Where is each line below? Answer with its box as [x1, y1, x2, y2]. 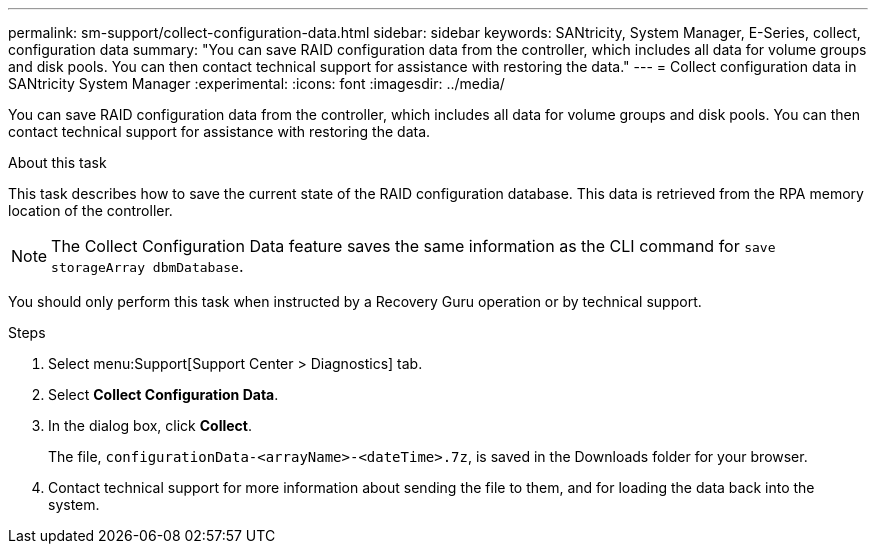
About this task [8, 154, 107, 171]
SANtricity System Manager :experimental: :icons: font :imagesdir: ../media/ [8, 75, 505, 92]
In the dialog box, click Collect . [48, 417, 253, 434]
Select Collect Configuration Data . [48, 386, 279, 403]
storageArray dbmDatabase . [51, 256, 244, 276]
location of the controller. [8, 202, 173, 219]
